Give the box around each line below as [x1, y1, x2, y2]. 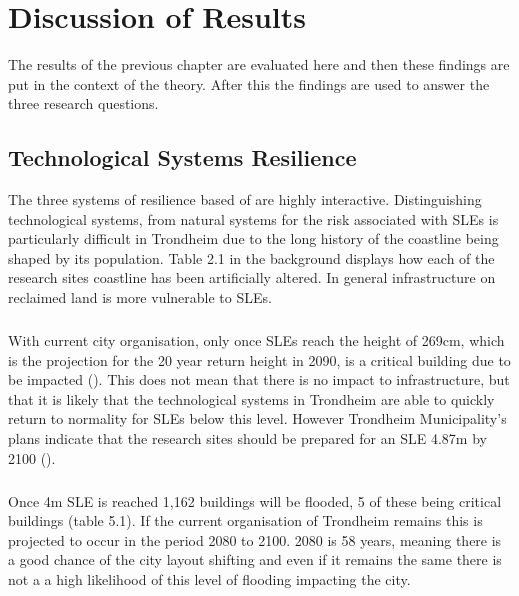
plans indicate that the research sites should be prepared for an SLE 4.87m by [8, 428, 487, 449]
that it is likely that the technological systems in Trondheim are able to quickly [8, 388, 495, 409]
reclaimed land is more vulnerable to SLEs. [8, 287, 272, 308]
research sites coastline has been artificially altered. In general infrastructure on [8, 267, 496, 288]
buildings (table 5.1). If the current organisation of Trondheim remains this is [8, 510, 483, 531]
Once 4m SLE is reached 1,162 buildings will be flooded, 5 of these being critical [8, 490, 502, 511]
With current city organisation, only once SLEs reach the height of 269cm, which [8, 330, 505, 351]
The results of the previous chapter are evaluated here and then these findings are [8, 54, 510, 75]
